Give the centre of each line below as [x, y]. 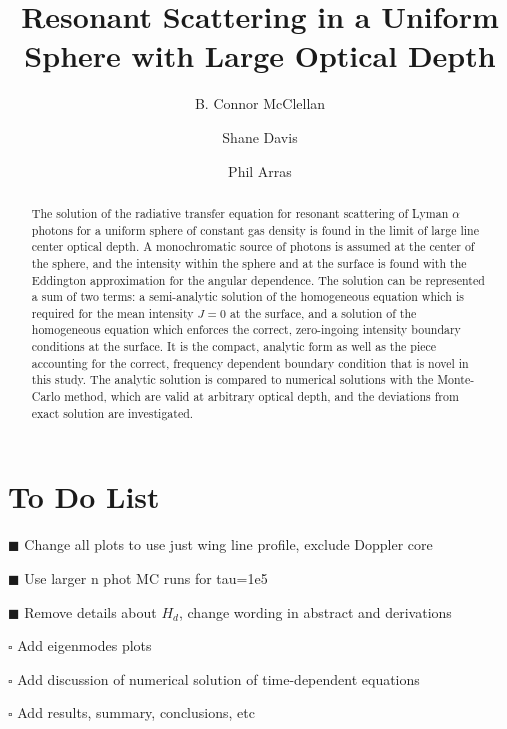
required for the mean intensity [112, 312]
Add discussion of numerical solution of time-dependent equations [218, 678]
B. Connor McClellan [260, 103]
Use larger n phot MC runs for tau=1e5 [146, 577]
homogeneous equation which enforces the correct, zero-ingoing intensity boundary [246, 329]
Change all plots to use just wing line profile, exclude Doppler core [228, 544]
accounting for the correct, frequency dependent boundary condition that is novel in [250, 362]
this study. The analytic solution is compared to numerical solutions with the [232, 379]
